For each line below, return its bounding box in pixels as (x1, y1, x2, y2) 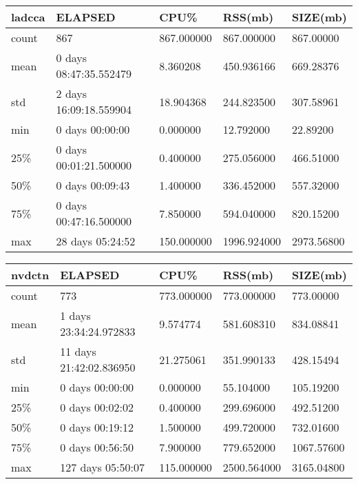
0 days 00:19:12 (60, 419, 134, 435)
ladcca (11, 9, 45, 25)
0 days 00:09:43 (56, 177, 130, 193)
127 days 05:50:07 (60, 459, 145, 475)
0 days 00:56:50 (60, 439, 134, 455)
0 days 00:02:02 (60, 399, 134, 415)
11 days (60, 343, 96, 359)
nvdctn (11, 267, 50, 283)
